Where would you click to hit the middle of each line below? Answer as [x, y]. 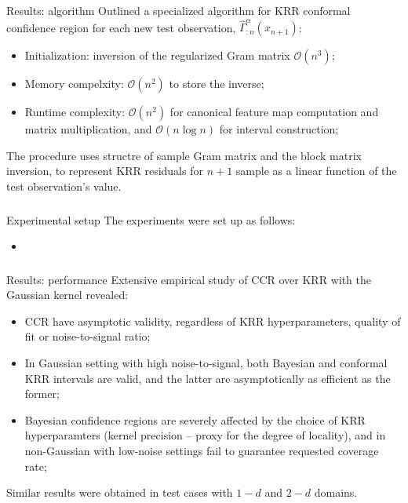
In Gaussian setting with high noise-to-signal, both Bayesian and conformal [206, 363]
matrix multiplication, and [88, 129]
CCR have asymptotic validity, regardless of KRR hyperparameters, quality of [213, 321]
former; [42, 394]
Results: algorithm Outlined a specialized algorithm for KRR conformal [178, 10]
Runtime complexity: [75, 112]
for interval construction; [279, 129]
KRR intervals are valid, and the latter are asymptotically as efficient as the [208, 378]
